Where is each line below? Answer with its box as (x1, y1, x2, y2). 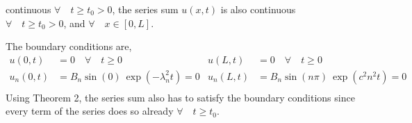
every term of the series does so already (6, 104, 174, 118)
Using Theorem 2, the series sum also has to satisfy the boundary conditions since (6, 90, 355, 104)
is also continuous (220, 2, 296, 16)
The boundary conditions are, (6, 39, 132, 54)
